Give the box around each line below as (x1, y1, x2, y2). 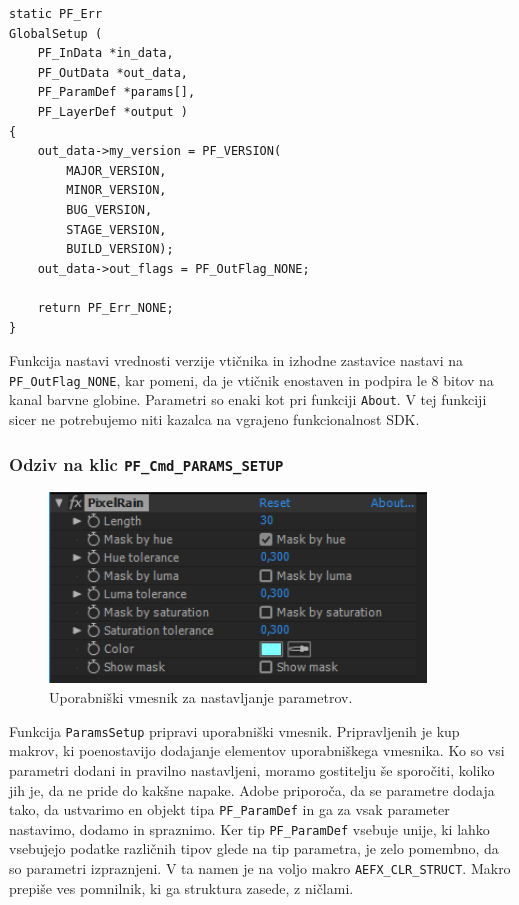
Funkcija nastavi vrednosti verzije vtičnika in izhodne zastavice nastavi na (9, 350, 464, 371)
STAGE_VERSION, (66, 222, 167, 237)
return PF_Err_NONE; (37, 300, 174, 315)
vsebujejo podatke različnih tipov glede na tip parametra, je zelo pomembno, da (9, 838, 499, 859)
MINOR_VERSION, (66, 183, 167, 198)
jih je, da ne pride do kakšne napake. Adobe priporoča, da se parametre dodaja (9, 779, 495, 800)
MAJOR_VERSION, (66, 163, 167, 178)
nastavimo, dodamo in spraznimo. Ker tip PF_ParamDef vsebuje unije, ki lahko (9, 818, 490, 839)
